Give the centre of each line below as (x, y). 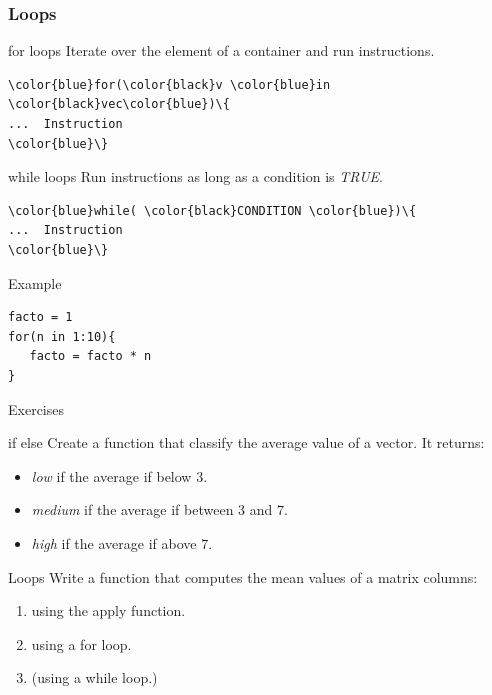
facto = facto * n (90, 356)
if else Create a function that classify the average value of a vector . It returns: (246, 442)
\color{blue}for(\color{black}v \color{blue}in (169, 84)
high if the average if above (114, 542)
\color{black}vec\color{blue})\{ (119, 104)
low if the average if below (111, 475)
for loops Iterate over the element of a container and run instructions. (221, 50)
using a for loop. (81, 643)
